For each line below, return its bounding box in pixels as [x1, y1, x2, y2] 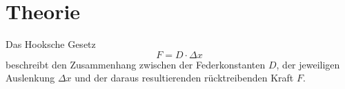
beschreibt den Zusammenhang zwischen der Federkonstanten [6, 57, 266, 71]
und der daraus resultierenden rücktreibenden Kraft [75, 71, 294, 85]
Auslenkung [6, 71, 55, 85]
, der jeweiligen [276, 57, 340, 71]
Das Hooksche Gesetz [6, 37, 96, 51]
